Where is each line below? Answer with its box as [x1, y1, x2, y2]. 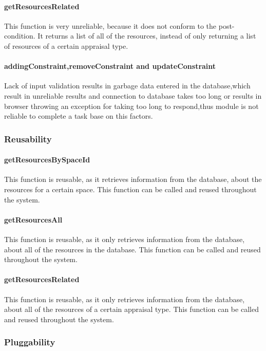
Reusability [4, 132, 52, 145]
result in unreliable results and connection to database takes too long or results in [4, 90, 262, 101]
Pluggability [4, 336, 55, 348]
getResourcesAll [4, 214, 63, 225]
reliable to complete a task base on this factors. [4, 110, 153, 121]
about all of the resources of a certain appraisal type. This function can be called [4, 304, 259, 315]
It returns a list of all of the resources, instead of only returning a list [37, 30, 256, 41]
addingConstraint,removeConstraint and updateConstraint [4, 61, 216, 71]
